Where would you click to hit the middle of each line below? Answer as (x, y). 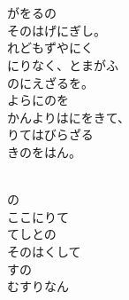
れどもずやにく (50, 47)
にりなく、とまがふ (63, 64)
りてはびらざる (50, 134)
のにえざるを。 (50, 82)
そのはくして (44, 251)
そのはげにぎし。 (57, 30)
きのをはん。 (44, 151)
